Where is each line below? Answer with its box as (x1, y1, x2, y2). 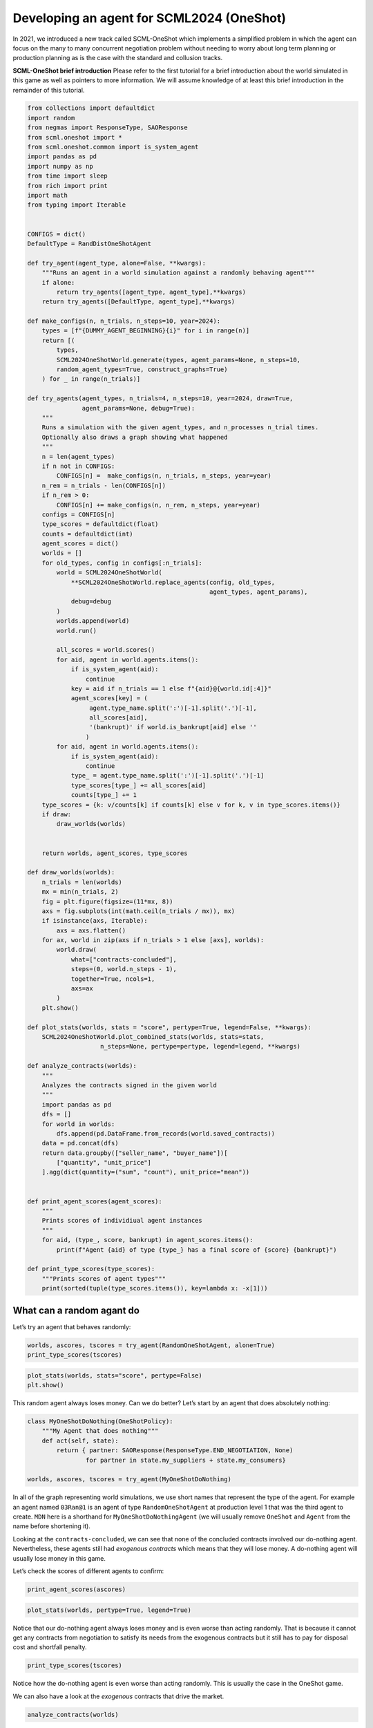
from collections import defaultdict (27, 104, 155, 112)
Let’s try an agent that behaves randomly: (12, 1322, 131, 1331)
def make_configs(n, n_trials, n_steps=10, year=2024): (27, 317, 221, 325)
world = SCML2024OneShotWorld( (56, 569, 162, 576)
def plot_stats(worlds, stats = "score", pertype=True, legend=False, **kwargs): (27, 1023, 312, 1031)
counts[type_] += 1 (70, 791, 137, 799)
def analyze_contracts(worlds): (27, 1062, 137, 1070)
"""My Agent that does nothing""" (41, 1427, 159, 1435)
